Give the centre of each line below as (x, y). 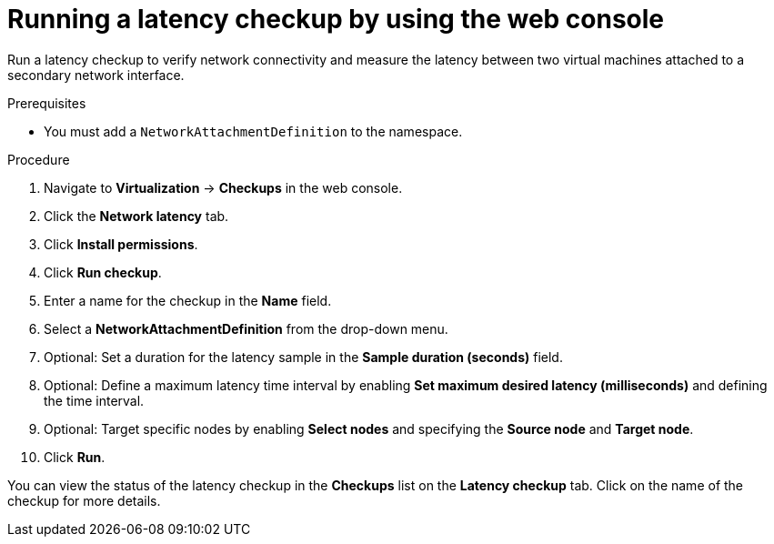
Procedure (39, 159)
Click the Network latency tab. (136, 216)
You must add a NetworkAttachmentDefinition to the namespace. (253, 131)
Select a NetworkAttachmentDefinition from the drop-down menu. (246, 328)
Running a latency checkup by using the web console (336, 19)
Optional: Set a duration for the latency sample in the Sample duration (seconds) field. (303, 357)
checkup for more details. (84, 500)
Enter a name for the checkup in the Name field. (188, 300)
